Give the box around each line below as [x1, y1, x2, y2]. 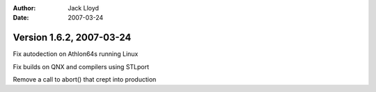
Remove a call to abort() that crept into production [13, 75, 157, 84]
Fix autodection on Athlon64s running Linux [13, 50, 139, 58]
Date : [13, 14, 29, 22]
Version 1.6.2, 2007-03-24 [13, 32, 132, 44]
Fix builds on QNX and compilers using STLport [13, 62, 150, 71]
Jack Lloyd [68, 4, 100, 12]
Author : [13, 4, 36, 12]
